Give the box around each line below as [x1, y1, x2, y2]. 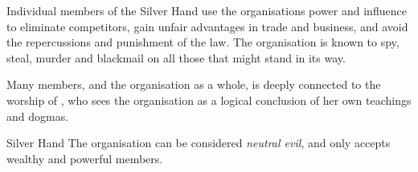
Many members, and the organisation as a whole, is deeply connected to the [6, 76, 381, 93]
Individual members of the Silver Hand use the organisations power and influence [6, 2, 407, 18]
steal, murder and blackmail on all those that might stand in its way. [6, 49, 346, 66]
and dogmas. [6, 107, 69, 124]
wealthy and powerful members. [6, 150, 163, 166]
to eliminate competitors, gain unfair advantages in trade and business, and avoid [6, 18, 408, 34]
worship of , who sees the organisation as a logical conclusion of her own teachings [6, 91, 412, 108]
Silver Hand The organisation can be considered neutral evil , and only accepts [6, 134, 391, 151]
